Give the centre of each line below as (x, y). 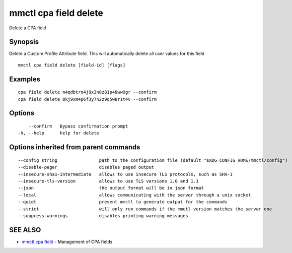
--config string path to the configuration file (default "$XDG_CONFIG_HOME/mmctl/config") (153, 160)
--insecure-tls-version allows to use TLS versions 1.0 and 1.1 (108, 181)
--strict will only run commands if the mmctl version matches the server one (145, 209)
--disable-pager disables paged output (86, 167)
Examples (25, 79)
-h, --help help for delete (59, 133)
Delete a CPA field (28, 28)
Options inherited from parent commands (75, 147)
